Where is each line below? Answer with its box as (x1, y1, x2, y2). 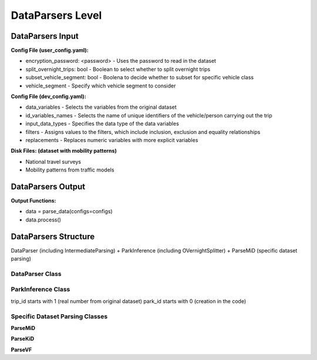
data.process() (25, 216, 62, 223)
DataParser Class (11, 270, 62, 278)
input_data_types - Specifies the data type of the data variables (25, 120, 179, 127)
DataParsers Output (11, 181, 85, 191)
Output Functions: (11, 197, 56, 204)
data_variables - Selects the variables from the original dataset (25, 103, 177, 111)
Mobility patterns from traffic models (25, 166, 114, 173)
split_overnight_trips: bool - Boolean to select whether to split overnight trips (25, 65, 211, 73)
